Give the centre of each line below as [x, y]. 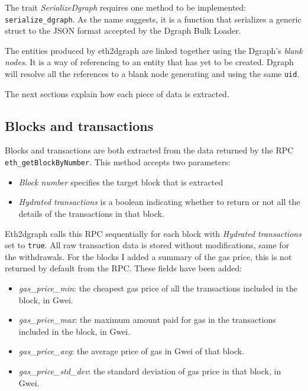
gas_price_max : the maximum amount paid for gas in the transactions [147, 320]
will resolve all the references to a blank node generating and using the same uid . [152, 74]
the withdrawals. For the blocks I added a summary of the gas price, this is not [148, 256]
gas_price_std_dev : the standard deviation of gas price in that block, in [150, 371]
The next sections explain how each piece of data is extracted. [117, 93]
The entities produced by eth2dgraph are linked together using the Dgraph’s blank [154, 50]
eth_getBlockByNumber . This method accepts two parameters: [118, 162]
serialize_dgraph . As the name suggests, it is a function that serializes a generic [153, 19]
